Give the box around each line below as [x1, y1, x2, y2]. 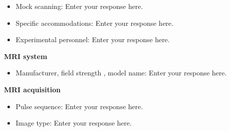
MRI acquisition [4, 84, 61, 94]
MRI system [4, 51, 48, 61]
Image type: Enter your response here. [15, 118, 132, 128]
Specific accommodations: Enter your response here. [15, 17, 173, 28]
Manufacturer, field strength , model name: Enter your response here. [15, 67, 227, 78]
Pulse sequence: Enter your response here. [15, 101, 143, 111]
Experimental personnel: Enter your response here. [15, 34, 170, 45]
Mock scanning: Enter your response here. [15, 1, 143, 11]
